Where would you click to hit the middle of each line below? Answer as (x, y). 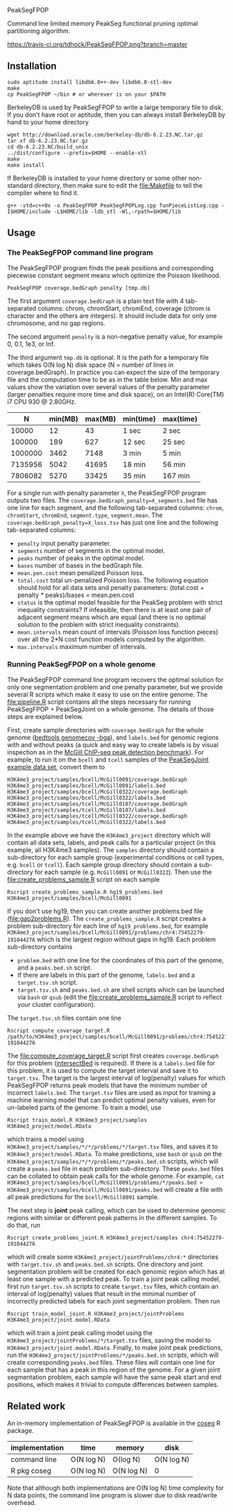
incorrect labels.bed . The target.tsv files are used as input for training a (112, 1092)
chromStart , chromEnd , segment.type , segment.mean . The (85, 515)
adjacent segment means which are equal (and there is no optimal (112, 617)
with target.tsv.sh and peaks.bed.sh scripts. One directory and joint (105, 1264)
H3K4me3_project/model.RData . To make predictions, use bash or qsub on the (115, 1153)
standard (20, 185)
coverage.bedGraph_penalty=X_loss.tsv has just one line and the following (113, 522)
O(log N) (126, 1459)
